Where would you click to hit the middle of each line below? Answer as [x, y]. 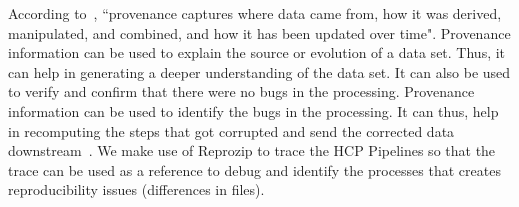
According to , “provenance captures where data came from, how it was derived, [255, 13]
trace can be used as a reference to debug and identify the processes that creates [254, 169]
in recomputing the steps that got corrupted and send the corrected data [231, 130]
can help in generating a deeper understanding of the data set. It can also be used [259, 71]
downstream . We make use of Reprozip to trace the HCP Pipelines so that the [252, 150]
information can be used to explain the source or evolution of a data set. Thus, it [257, 52]
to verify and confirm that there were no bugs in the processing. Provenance [241, 91]
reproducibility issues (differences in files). [136, 189]
